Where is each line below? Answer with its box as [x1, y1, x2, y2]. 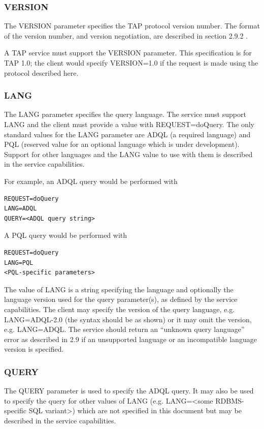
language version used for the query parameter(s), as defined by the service [4, 294, 238, 304]
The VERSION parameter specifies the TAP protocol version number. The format [4, 20, 260, 31]
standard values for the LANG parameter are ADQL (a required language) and [4, 129, 251, 139]
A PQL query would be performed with [4, 230, 127, 240]
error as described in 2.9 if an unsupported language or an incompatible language [4, 333, 257, 344]
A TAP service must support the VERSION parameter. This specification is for [4, 47, 252, 58]
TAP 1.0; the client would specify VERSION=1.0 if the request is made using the [4, 57, 258, 68]
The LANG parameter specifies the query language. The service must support [4, 109, 246, 119]
